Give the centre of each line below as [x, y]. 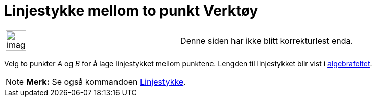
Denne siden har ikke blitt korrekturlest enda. [267, 40]
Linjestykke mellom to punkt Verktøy [131, 11]
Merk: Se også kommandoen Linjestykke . [106, 81]
